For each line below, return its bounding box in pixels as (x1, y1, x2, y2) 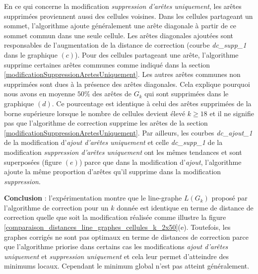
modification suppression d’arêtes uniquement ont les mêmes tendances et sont (4, 146, 242, 157)
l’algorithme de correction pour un (4, 202, 109, 212)
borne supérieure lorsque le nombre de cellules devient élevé (4, 108, 186, 118)
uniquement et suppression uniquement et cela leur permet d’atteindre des (4, 251, 229, 261)
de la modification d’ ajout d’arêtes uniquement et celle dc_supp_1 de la (4, 137, 223, 147)
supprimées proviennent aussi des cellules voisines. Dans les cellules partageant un (4, 10, 253, 21)
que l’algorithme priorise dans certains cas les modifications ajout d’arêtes (4, 241, 228, 252)
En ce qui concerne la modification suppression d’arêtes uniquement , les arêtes (4, 1, 242, 11)
